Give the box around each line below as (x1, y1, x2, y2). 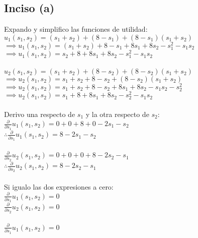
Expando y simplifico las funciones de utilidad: (4, 24, 148, 34)
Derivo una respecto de (4, 108, 75, 119)
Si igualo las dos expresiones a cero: (4, 181, 114, 192)
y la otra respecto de (85, 108, 149, 119)
